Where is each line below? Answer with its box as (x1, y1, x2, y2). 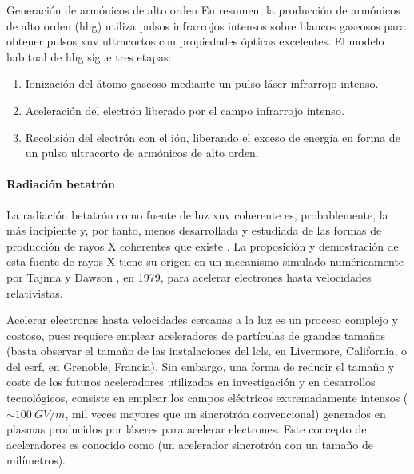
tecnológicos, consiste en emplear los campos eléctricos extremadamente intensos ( (6, 389, 408, 406)
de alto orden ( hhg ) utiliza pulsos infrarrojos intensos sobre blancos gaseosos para (6, 17, 406, 34)
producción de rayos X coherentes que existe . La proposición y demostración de (6, 237, 399, 254)
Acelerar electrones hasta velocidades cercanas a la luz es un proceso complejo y (6, 311, 398, 328)
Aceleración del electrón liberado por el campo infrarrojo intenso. (25, 101, 344, 118)
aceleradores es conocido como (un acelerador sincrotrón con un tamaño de (6, 436, 373, 452)
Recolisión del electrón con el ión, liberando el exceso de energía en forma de (25, 128, 400, 145)
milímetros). (6, 452, 66, 468)
